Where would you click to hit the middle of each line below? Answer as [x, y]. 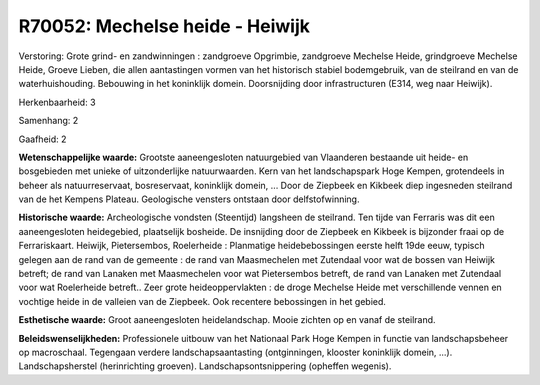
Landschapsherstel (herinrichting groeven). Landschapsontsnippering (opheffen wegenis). [205, 366]
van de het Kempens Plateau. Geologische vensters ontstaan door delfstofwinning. [189, 199]
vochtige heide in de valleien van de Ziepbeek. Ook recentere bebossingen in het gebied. [202, 301]
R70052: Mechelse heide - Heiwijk [164, 26]
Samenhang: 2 [48, 121]
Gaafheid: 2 [42, 139]
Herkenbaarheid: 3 [57, 102]
